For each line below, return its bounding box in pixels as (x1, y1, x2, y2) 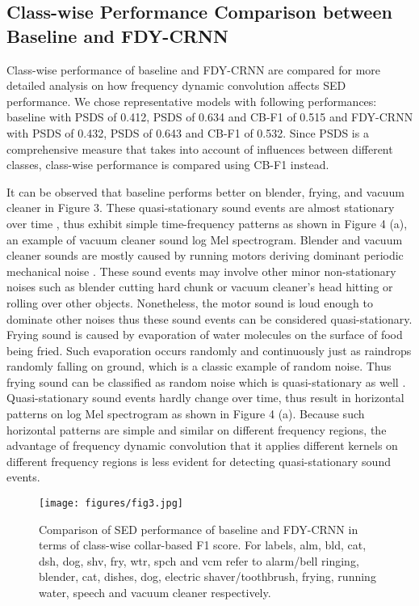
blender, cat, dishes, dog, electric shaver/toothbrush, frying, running (39, 568, 376, 585)
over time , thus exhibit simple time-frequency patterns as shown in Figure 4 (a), (6, 214, 408, 231)
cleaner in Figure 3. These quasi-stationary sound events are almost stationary (6, 199, 395, 216)
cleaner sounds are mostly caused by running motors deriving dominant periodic (6, 247, 404, 264)
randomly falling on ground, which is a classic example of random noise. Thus (6, 358, 392, 375)
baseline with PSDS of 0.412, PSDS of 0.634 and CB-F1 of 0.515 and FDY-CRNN (6, 108, 413, 125)
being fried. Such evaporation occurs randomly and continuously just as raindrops (6, 341, 412, 358)
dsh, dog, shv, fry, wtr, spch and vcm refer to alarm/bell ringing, (39, 552, 359, 569)
